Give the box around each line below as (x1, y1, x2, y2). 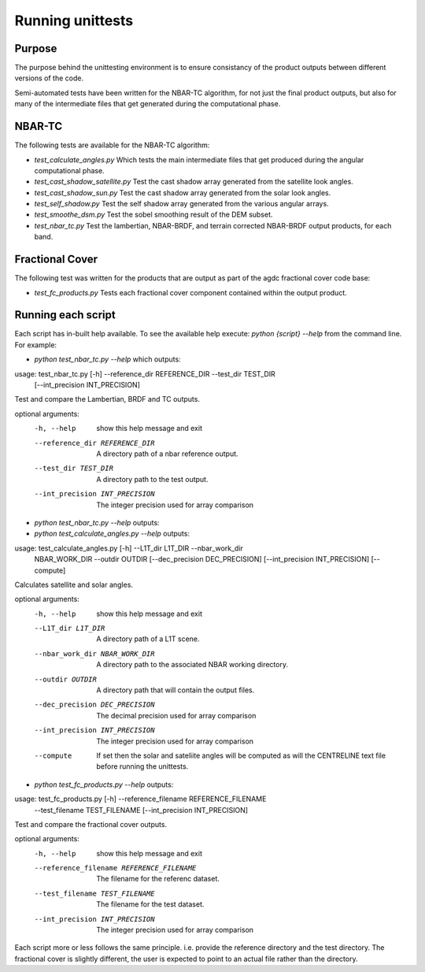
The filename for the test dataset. (96, 900, 205, 909)
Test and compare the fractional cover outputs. (14, 819, 168, 829)
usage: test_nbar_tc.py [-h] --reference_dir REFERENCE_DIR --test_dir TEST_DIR (14, 369, 275, 378)
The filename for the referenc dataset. (96, 874, 220, 884)
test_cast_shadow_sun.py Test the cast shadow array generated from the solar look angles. (34, 187, 331, 197)
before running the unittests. (96, 762, 189, 771)
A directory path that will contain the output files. (96, 685, 255, 695)
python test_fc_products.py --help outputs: (34, 780, 174, 789)
